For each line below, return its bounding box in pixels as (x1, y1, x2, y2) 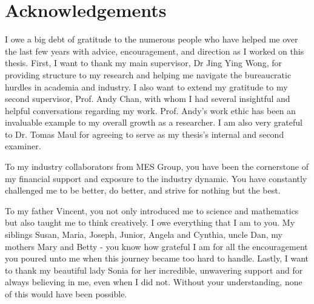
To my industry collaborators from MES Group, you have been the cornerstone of (5, 160, 309, 173)
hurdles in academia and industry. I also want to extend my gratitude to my (5, 80, 288, 93)
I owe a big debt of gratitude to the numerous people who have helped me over (5, 33, 298, 46)
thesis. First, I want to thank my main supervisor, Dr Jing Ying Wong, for (5, 56, 282, 69)
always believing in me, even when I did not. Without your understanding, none (5, 275, 302, 288)
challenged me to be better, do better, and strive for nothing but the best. (5, 184, 281, 197)
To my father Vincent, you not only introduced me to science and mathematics (5, 204, 299, 217)
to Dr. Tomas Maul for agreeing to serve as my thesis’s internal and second (5, 127, 284, 140)
